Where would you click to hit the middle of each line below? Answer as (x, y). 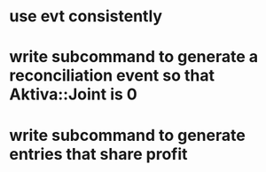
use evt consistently (86, 16)
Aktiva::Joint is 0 (73, 94)
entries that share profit (98, 154)
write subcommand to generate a (134, 57)
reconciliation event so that (112, 76)
